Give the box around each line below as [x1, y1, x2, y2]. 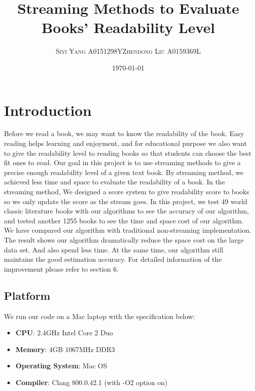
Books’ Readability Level [41, 17, 215, 37]
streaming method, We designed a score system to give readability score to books [4, 186, 250, 196]
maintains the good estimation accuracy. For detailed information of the [4, 254, 222, 264]
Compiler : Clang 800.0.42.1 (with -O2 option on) [15, 377, 168, 387]
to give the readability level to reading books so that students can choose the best [4, 147, 252, 158]
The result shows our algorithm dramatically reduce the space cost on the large [4, 234, 244, 245]
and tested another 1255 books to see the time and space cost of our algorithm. [4, 215, 244, 225]
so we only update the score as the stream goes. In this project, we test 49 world [4, 196, 248, 206]
